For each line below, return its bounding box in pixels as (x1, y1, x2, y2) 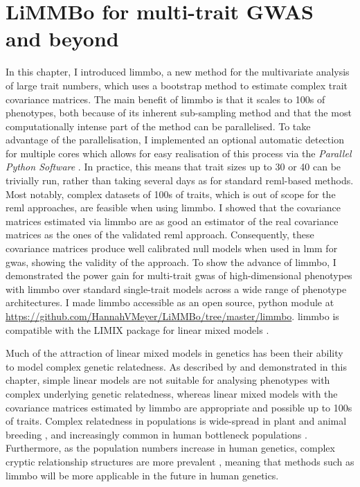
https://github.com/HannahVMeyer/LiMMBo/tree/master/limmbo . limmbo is (6, 309, 339, 323)
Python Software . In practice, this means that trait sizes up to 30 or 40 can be (6, 159, 341, 174)
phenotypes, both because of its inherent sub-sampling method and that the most (6, 105, 352, 120)
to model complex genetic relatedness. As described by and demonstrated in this (6, 359, 347, 373)
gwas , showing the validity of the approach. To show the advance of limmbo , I (6, 254, 336, 269)
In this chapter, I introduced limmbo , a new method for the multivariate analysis (6, 64, 350, 79)
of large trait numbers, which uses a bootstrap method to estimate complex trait (6, 78, 348, 92)
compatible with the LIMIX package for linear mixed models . (6, 322, 269, 337)
